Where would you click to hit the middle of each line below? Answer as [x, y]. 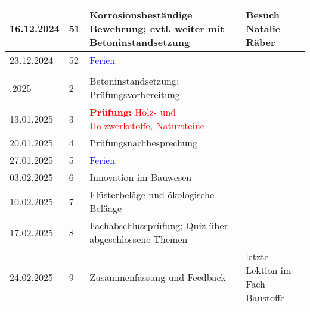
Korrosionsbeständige [141, 15]
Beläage [106, 208]
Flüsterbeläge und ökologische [152, 194]
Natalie [263, 28]
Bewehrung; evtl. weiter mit [157, 28]
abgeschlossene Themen [139, 239]
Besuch [263, 15]
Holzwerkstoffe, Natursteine [147, 125]
